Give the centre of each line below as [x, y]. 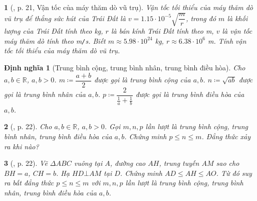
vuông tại [88, 163]
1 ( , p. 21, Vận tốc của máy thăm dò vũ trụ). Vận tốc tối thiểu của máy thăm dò [129, 7]
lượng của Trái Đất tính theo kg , [54, 31]
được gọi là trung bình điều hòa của [190, 94]
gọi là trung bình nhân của [45, 94]
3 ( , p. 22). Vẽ [26, 163]
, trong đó [201, 18]
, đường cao [128, 163]
